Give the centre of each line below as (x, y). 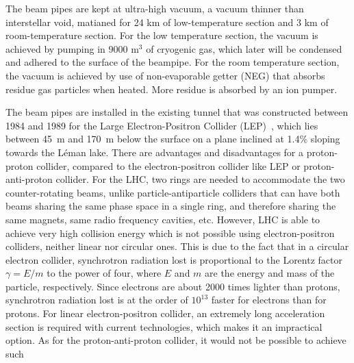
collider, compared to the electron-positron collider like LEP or (168, 165)
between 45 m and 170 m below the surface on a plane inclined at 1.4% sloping (173, 139)
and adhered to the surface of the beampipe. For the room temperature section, (173, 62)
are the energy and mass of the (270, 273)
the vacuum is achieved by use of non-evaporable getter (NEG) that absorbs (165, 75)
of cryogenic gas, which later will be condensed (244, 48)
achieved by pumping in (55, 48)
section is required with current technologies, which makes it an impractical (164, 326)
